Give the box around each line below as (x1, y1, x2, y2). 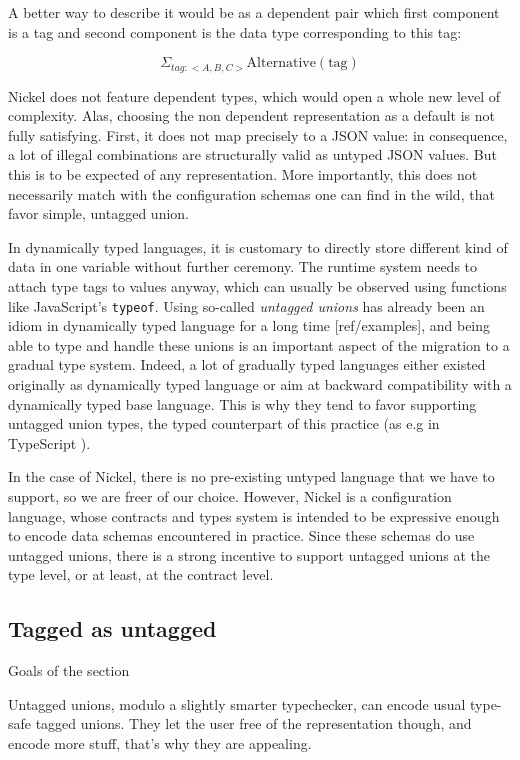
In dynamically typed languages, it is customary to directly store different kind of (8, 236, 508, 257)
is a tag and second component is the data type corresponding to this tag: (8, 21, 462, 42)
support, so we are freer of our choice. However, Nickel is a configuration (8, 485, 452, 506)
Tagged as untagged (8, 613, 217, 644)
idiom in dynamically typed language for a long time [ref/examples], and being (8, 315, 491, 336)
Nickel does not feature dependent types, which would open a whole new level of (8, 85, 501, 106)
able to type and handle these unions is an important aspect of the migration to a (8, 334, 510, 355)
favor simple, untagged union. (8, 203, 189, 224)
